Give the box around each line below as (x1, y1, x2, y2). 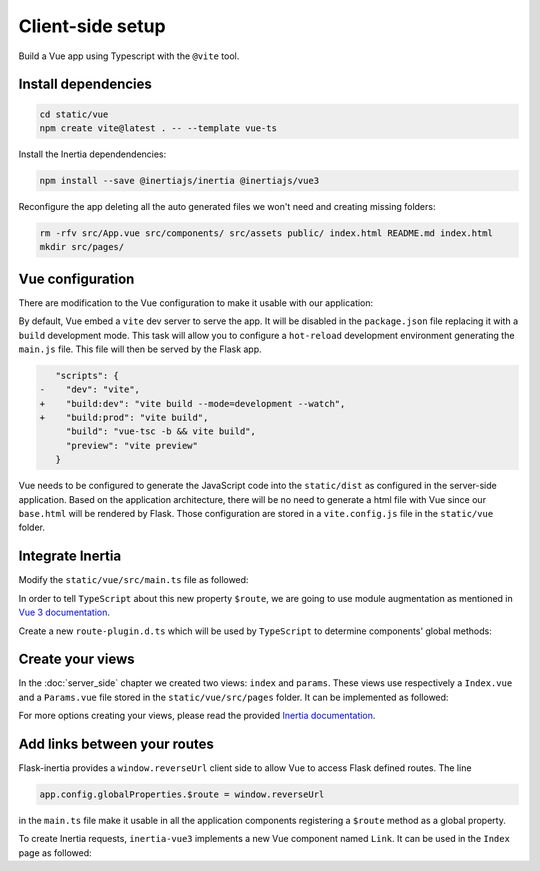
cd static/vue (39, 108, 109, 120)
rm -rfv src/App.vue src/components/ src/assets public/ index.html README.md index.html (39, 227, 494, 239)
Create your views (18, 651, 135, 668)
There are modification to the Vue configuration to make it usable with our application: (18, 296, 374, 309)
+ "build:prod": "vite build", (39, 412, 209, 424)
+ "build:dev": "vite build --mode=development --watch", (39, 398, 346, 409)
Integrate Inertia (18, 548, 122, 565)
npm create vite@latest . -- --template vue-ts (39, 122, 277, 134)
